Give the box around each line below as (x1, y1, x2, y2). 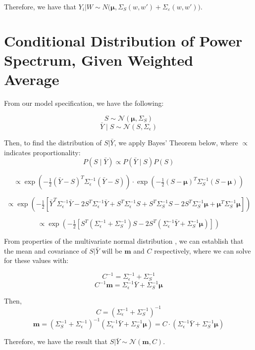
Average (4, 69, 59, 89)
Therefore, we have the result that (4, 336, 108, 347)
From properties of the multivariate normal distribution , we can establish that (4, 236, 244, 246)
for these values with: (4, 255, 69, 265)
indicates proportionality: (4, 147, 81, 157)
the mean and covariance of (4, 245, 87, 256)
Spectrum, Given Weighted (4, 49, 194, 70)
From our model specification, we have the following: (4, 98, 164, 108)
